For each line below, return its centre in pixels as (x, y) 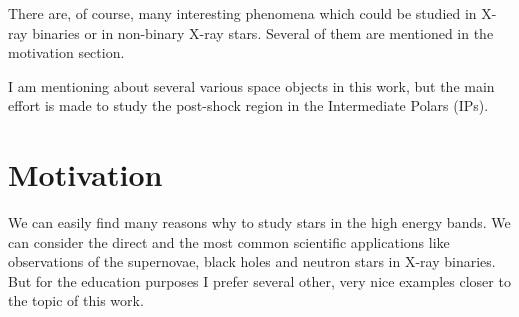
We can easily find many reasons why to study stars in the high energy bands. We (259, 222)
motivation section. (66, 52)
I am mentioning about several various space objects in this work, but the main (251, 85)
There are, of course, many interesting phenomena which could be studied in (242, 13)
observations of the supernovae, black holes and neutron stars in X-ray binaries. (252, 261)
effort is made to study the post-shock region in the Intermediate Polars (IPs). (248, 105)
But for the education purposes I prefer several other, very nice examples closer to (259, 280)
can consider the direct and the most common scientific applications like (229, 241)
